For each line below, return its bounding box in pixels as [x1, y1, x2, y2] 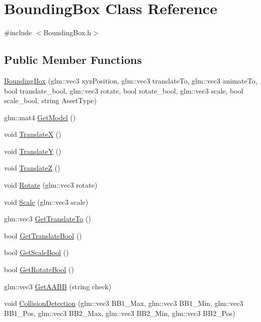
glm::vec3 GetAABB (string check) [4, 281, 112, 291]
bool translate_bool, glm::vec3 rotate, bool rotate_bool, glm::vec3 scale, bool [4, 85, 243, 96]
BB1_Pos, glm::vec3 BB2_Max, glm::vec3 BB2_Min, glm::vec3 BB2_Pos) [4, 307, 235, 318]
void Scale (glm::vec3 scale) [4, 196, 89, 207]
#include [4, 27, 32, 38]
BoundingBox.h [43, 27, 92, 38]
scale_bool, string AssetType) [4, 95, 97, 106]
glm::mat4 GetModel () [4, 112, 76, 122]
